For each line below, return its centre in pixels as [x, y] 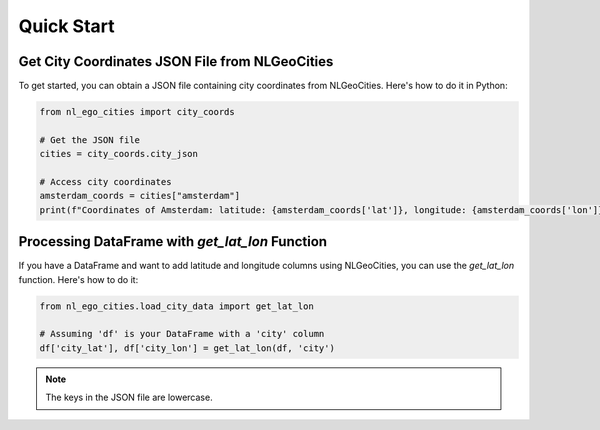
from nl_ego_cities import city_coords [137, 112]
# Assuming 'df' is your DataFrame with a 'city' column [182, 334]
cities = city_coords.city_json [119, 154]
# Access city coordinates [105, 181]
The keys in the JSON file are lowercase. [129, 397]
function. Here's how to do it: [78, 279]
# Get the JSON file [89, 139]
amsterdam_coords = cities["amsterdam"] [139, 196]
